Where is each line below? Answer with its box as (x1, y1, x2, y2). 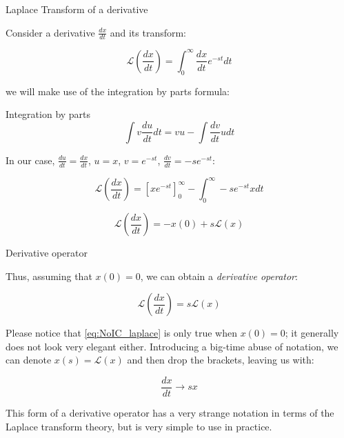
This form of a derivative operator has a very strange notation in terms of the (6, 406, 334, 420)
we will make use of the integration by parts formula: (6, 83, 230, 98)
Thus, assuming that (6, 268, 92, 283)
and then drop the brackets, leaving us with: (127, 352, 314, 367)
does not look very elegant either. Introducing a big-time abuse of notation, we (6, 339, 338, 353)
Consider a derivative (6, 25, 95, 39)
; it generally (285, 326, 339, 340)
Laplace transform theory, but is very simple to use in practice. (6, 419, 272, 433)
